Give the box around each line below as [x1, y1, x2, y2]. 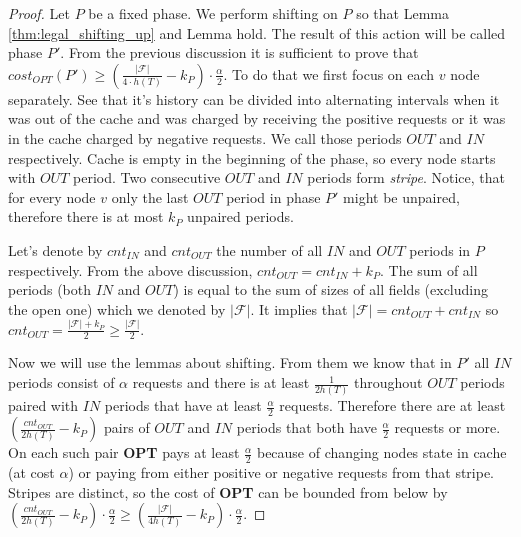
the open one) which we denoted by [8, 298, 226, 319]
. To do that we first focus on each [223, 63, 435, 84]
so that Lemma [356, 3, 449, 23]
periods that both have [236, 417, 377, 438]
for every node [8, 186, 96, 207]
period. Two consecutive [73, 167, 221, 188]
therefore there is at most [8, 206, 164, 227]
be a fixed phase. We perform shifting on [88, 3, 338, 23]
